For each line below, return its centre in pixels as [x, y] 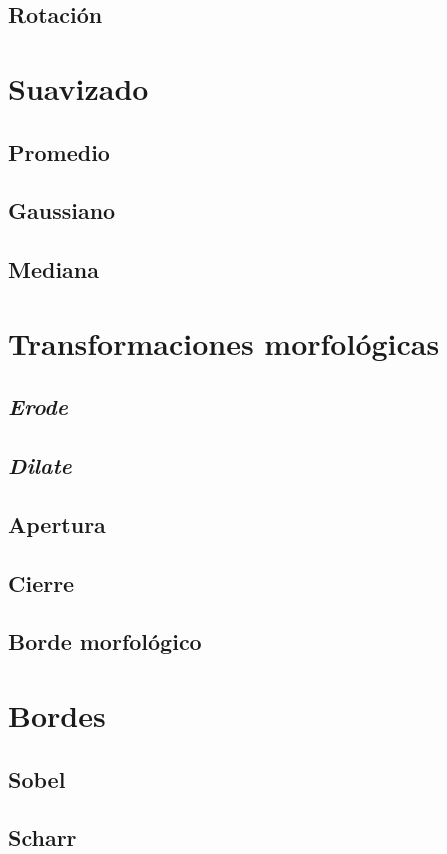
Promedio [59, 151]
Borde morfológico [105, 641]
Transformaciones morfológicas [224, 342]
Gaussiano [62, 210]
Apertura [57, 523]
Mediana [54, 269]
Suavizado [78, 87]
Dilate [40, 465]
